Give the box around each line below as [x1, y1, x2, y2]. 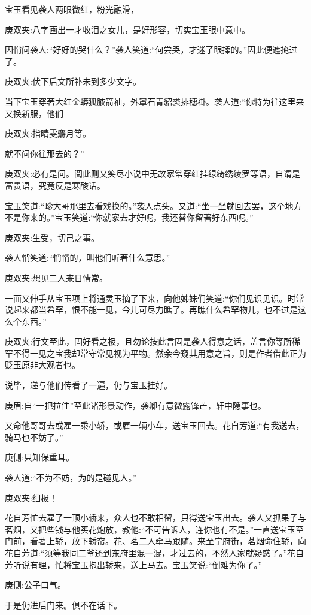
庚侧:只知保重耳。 [5, 451, 74, 463]
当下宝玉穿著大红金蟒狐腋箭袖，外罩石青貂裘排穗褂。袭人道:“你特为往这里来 [5, 95, 304, 107]
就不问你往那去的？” [5, 147, 84, 159]
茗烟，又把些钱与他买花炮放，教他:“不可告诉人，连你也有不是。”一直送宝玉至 [5, 523, 304, 535]
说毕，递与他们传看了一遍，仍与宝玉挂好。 [5, 379, 172, 391]
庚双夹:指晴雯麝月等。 [5, 127, 91, 140]
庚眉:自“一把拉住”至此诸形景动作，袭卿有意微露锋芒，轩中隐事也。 [5, 399, 267, 411]
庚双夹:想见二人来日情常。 [5, 271, 108, 284]
